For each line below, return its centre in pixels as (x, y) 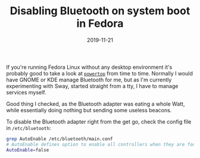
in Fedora (100, 23)
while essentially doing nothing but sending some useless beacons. (89, 110)
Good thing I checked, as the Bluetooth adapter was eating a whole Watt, (96, 104)
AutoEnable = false (28, 150)
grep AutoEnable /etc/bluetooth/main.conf (60, 139)
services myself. (26, 92)
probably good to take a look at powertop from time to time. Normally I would (100, 73)
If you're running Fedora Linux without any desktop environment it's (89, 67)
